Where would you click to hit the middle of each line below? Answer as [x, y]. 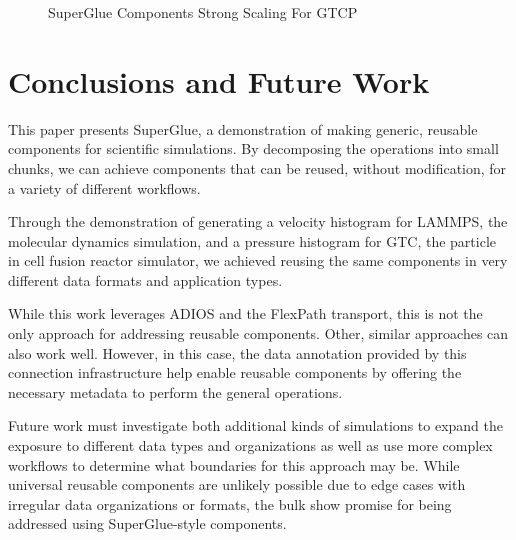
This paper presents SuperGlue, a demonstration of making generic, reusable [243, 128]
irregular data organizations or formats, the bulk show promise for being [230, 503]
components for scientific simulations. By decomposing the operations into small [253, 148]
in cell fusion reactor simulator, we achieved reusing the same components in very [258, 260]
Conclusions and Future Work [219, 80]
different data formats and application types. [145, 279]
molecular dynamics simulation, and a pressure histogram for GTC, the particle [252, 240]
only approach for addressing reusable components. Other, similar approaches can [258, 333]
